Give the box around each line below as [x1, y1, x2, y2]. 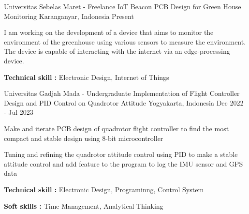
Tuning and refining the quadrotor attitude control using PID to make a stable [4, 149, 238, 159]
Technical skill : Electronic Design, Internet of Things [4, 72, 169, 82]
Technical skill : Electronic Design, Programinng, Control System [4, 184, 204, 194]
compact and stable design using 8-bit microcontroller [4, 133, 163, 143]
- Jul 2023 [4, 107, 33, 117]
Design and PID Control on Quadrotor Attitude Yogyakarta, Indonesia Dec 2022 [4, 97, 244, 107]
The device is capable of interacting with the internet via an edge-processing [4, 46, 230, 56]
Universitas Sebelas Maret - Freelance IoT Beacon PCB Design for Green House [4, 1, 241, 11]
